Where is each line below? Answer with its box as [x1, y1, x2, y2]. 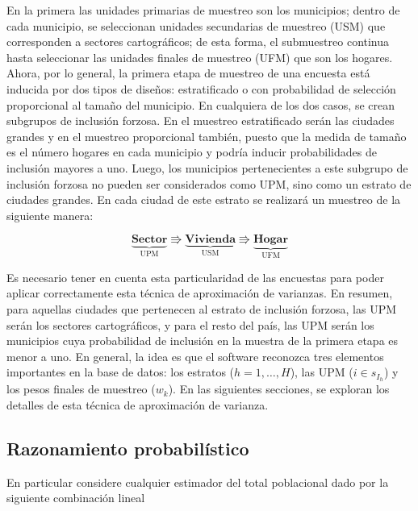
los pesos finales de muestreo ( [6, 380, 156, 397]
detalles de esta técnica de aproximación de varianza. [6, 396, 269, 413]
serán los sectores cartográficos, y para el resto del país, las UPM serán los [6, 316, 374, 333]
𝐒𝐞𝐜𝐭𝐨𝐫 [131, 234, 168, 246]
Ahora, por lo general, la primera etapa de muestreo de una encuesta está [6, 64, 370, 81]
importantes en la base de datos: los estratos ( [6, 364, 235, 380]
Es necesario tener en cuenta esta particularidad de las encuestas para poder [6, 268, 384, 285]
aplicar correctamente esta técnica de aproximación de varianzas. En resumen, [6, 285, 393, 301]
